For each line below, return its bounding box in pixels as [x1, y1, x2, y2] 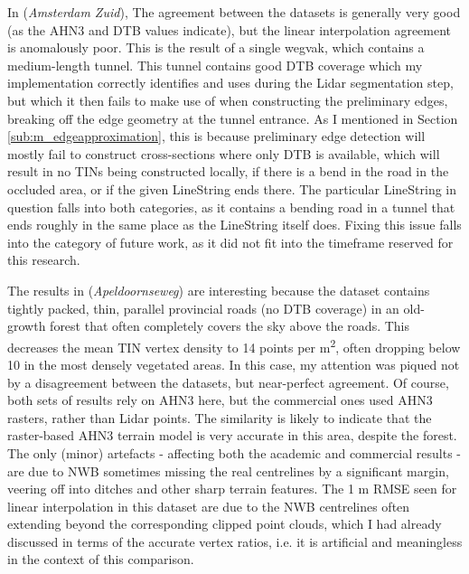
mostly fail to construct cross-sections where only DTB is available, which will [7, 144, 440, 163]
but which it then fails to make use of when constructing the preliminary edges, [7, 90, 448, 109]
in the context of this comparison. [7, 550, 194, 569]
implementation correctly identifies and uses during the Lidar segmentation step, [7, 73, 454, 92]
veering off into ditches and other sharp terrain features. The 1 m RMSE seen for [7, 479, 457, 498]
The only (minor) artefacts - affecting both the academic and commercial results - [7, 443, 461, 462]
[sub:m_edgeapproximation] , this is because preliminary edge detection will [7, 127, 426, 146]
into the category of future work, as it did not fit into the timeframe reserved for [7, 232, 454, 251]
